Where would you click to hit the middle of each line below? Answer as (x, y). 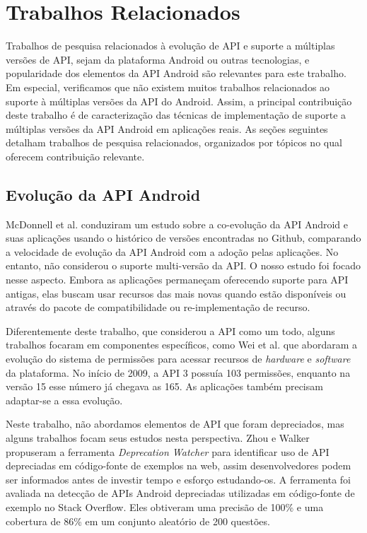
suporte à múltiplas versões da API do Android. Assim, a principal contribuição (179, 101)
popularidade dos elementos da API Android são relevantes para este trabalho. (176, 73)
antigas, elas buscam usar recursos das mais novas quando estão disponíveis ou (176, 293)
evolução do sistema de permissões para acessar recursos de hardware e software (178, 359)
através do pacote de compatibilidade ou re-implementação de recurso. (158, 307)
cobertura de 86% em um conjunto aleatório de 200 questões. (138, 521)
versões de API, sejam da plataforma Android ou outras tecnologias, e (158, 59)
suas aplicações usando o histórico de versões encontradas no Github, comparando (183, 238)
